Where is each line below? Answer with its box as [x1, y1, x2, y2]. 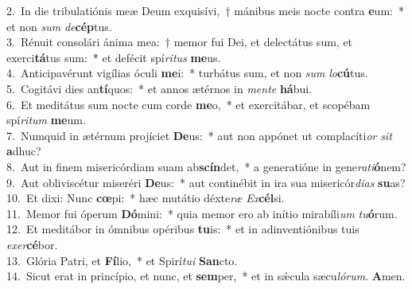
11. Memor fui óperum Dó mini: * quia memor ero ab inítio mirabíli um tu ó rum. [6, 205, 398, 221]
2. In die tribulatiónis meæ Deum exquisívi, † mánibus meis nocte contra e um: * [6, 2, 404, 18]
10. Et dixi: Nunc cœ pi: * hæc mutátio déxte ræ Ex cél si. [6, 189, 285, 206]
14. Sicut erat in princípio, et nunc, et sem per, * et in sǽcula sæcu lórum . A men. [6, 268, 406, 284]
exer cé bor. [6, 236, 58, 252]
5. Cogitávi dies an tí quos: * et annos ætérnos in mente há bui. [6, 80, 313, 96]
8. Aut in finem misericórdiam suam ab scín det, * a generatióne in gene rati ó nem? [6, 158, 406, 174]
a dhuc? [6, 143, 41, 159]
